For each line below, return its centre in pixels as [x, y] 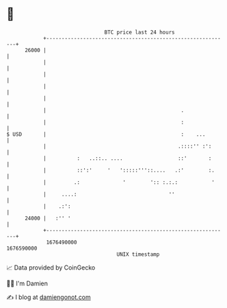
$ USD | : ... [106, 134]
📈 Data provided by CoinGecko [51, 268]
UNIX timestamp [138, 254]
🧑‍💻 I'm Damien [27, 283]
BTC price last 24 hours [139, 32]
